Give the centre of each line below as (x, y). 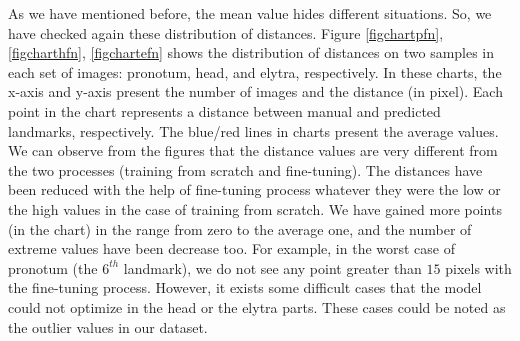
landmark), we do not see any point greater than (272, 267)
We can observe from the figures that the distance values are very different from (253, 150)
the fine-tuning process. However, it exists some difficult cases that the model (245, 287)
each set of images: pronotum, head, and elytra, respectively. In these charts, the (255, 71)
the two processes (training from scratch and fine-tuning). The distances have (245, 169)
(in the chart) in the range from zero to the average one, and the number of (240, 228)
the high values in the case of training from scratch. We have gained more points (255, 208)
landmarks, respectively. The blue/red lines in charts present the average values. (253, 130)
